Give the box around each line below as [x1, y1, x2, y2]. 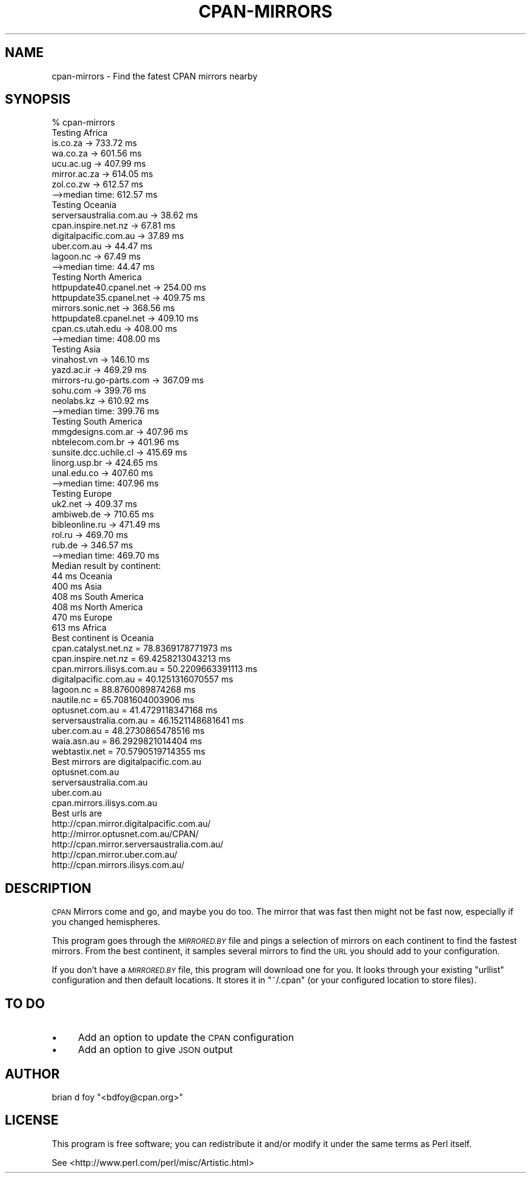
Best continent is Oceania [52, 633, 154, 644]
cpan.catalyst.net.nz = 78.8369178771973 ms [52, 643, 232, 654]
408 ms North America [52, 602, 143, 613]
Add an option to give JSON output [78, 1043, 233, 1056]
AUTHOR [5, 1066, 60, 1082]
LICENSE [5, 1112, 59, 1128]
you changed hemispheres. [52, 917, 161, 927]
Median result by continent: [52, 560, 161, 571]
